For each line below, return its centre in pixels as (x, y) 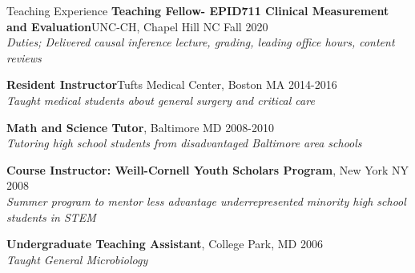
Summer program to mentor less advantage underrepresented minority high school (206, 201)
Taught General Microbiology (77, 259)
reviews (24, 57)
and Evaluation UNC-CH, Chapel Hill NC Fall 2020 (137, 26)
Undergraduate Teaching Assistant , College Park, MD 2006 (165, 244)
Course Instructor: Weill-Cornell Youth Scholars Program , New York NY (208, 169)
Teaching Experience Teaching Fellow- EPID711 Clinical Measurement (198, 10)
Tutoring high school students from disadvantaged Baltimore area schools (184, 143)
